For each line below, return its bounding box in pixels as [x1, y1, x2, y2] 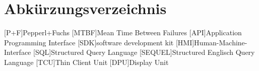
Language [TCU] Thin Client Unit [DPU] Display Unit [4, 56, 169, 67]
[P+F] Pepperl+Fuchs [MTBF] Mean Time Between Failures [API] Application [4, 27, 242, 38]
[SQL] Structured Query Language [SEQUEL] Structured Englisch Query [33, 47, 255, 57]
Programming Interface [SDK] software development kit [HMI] [4, 37, 195, 47]
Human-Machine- [194, 37, 247, 47]
